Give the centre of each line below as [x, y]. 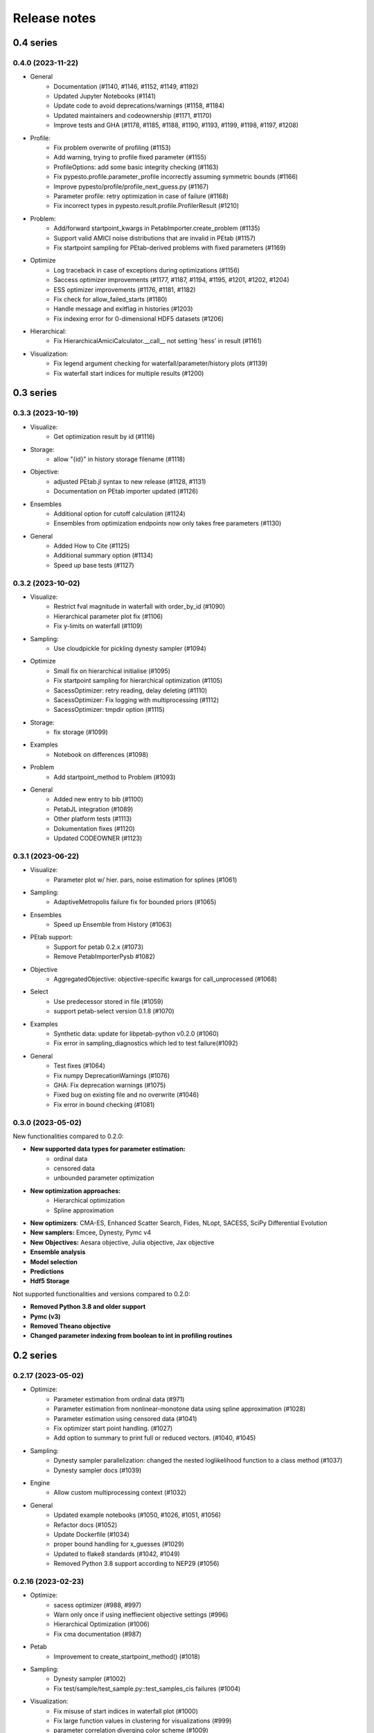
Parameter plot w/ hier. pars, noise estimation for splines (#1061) [145, 880]
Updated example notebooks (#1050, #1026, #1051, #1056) [137, 1515]
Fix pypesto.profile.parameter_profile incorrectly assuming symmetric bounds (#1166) [176, 177]
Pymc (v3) [45, 1316]
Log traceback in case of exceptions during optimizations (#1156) [147, 270]
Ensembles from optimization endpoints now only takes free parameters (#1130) [168, 523]
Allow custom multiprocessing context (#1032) [120, 1492]
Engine [40, 1483]
